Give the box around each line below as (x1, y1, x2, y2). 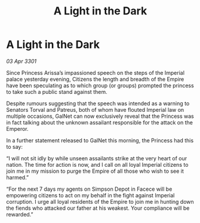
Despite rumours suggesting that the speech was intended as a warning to (6, 100, 190, 107)
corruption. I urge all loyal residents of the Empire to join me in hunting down (6, 198, 194, 205)
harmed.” (6, 173, 29, 181)
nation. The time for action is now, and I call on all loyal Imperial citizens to (6, 161, 189, 168)
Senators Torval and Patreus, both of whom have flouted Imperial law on (6, 106, 184, 113)
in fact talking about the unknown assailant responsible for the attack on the (6, 118, 193, 126)
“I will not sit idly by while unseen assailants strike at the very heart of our (6, 154, 187, 162)
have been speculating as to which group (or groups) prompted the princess (6, 82, 194, 89)
